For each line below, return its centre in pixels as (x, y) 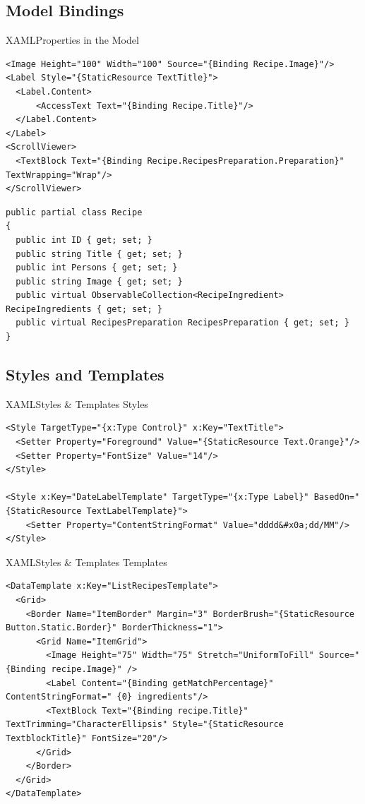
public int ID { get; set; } (84, 240)
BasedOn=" (337, 497)
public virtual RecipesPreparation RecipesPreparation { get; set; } (182, 323)
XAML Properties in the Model (72, 40)
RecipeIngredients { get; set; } (84, 309)
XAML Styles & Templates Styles (77, 403)
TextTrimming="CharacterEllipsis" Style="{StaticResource (145, 725)
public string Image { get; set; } (99, 281)
